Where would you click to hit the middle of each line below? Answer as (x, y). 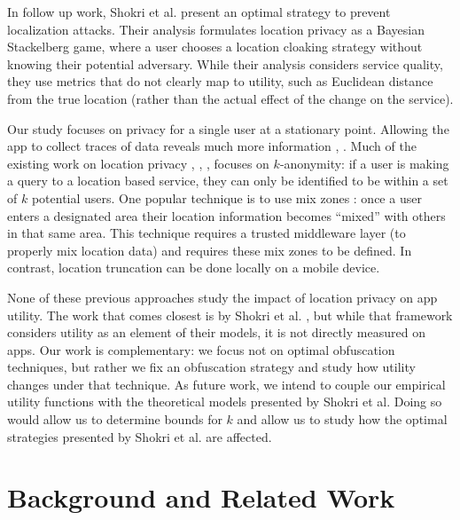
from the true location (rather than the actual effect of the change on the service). (230, 98)
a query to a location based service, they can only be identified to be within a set (228, 181)
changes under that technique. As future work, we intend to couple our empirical (226, 384)
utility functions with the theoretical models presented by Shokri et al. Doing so (225, 402)
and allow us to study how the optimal (342, 419)
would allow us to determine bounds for (115, 419)
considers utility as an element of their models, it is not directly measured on (216, 332)
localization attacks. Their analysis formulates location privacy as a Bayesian (216, 29)
